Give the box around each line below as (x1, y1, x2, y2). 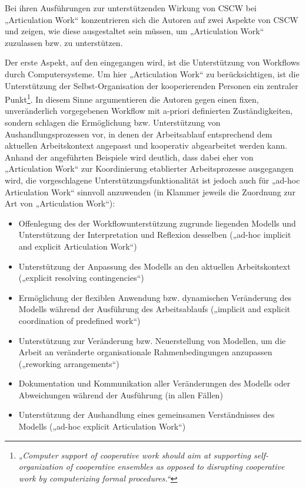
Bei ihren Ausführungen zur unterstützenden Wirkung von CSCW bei (5, 2, 257, 14)
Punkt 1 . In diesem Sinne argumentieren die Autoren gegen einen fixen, (5, 91, 259, 105)
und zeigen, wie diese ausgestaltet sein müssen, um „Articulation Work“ (5, 25, 264, 37)
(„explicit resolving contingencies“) (18, 271, 144, 284)
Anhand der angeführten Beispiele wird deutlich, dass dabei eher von (5, 150, 254, 163)
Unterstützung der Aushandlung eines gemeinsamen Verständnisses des (18, 408, 275, 421)
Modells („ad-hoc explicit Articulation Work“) (18, 420, 186, 433)
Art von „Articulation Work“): (5, 197, 115, 209)
